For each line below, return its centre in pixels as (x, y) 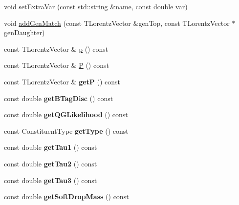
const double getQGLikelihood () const (66, 114)
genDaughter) (24, 32)
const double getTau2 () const (51, 163)
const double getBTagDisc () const (59, 98)
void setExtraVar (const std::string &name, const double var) (96, 6)
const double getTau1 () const (51, 147)
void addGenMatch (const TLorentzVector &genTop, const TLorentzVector (117, 23)
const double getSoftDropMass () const (66, 196)
